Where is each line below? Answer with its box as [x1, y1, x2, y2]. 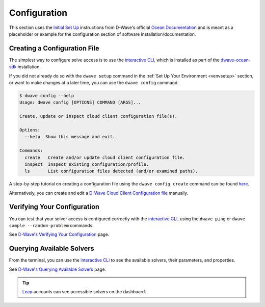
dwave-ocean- [220, 57, 251, 63]
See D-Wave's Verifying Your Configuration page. [9, 231, 109, 237]
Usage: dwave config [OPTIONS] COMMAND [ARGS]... [19, 100, 141, 105]
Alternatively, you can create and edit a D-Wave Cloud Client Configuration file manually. [9, 190, 188, 196]
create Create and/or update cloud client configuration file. [25, 154, 185, 160]
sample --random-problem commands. [9, 222, 94, 228]
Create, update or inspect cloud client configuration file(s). [19, 113, 178, 119]
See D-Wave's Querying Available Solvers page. [9, 266, 106, 272]
